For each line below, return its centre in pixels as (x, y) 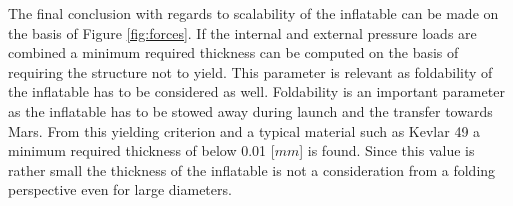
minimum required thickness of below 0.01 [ (141, 150)
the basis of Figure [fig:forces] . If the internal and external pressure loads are (242, 32)
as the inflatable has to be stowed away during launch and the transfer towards (250, 110)
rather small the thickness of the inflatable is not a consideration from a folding (252, 169)
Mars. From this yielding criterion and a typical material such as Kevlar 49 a (244, 130)
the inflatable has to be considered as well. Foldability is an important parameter (256, 91)
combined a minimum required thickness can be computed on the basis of (233, 52)
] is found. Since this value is (387, 150)
